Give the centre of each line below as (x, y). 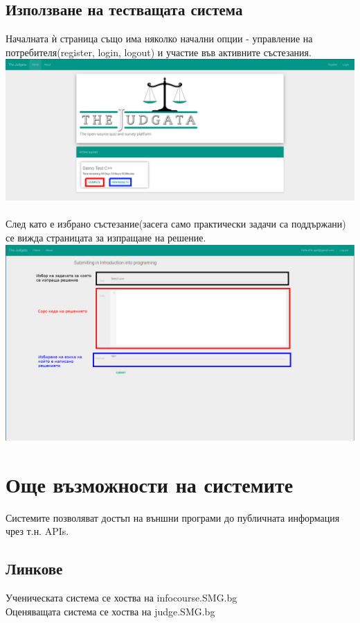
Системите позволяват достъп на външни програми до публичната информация (173, 517)
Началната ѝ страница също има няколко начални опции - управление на (159, 39)
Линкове (34, 569)
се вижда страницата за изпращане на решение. (106, 237)
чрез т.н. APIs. (37, 531)
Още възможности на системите (150, 484)
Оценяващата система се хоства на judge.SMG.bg (110, 611)
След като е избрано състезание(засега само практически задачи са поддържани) (176, 224)
